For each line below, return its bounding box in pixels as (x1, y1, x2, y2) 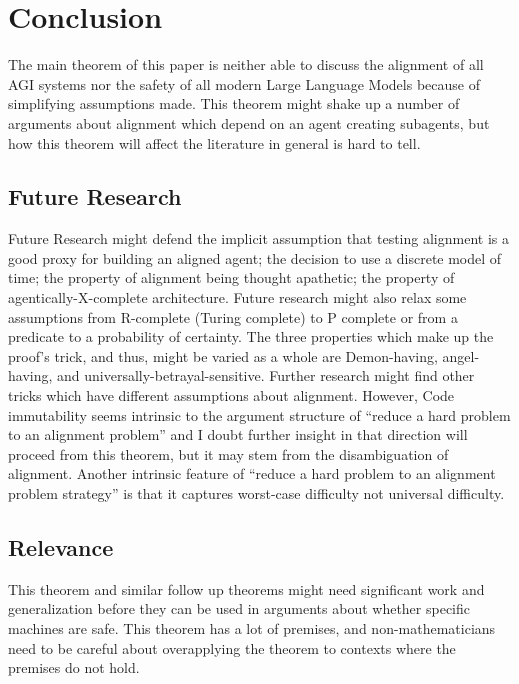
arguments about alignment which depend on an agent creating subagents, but (8, 112, 490, 133)
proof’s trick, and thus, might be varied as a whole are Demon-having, (8, 345, 438, 366)
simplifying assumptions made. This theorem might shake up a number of (8, 93, 460, 114)
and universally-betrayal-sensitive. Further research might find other (57, 365, 475, 386)
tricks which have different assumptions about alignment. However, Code (8, 385, 455, 406)
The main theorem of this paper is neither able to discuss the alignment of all (8, 54, 484, 75)
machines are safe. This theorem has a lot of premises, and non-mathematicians (8, 618, 496, 638)
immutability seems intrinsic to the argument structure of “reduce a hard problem (8, 404, 511, 425)
